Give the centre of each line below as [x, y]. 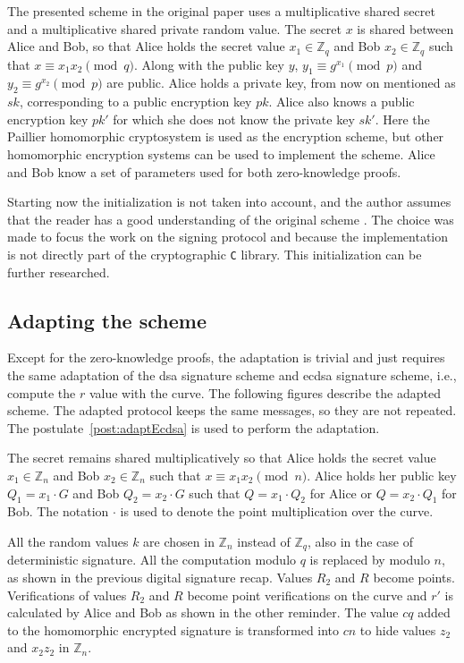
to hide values [398, 629]
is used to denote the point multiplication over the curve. [277, 511]
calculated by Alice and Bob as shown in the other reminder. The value [203, 612]
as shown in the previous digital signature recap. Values [160, 578]
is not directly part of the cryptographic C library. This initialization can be [215, 254]
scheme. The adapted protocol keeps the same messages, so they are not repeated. [232, 410]
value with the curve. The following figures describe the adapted [265, 392]
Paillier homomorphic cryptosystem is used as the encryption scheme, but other [226, 136]
